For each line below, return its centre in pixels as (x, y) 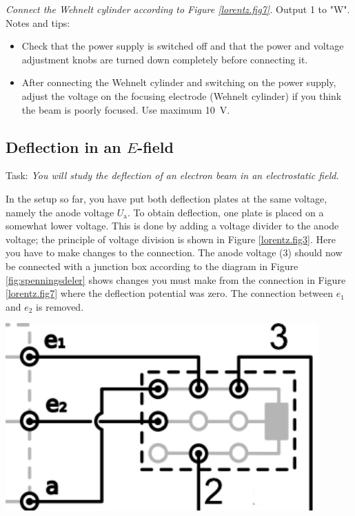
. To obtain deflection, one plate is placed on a (226, 212)
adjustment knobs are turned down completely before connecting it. (165, 59)
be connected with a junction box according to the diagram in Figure (152, 266)
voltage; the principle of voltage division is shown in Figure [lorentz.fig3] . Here (171, 239)
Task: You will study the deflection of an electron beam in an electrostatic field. (172, 175)
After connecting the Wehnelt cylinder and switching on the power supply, (179, 82)
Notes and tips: (38, 22)
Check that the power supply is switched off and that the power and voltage (183, 46)
